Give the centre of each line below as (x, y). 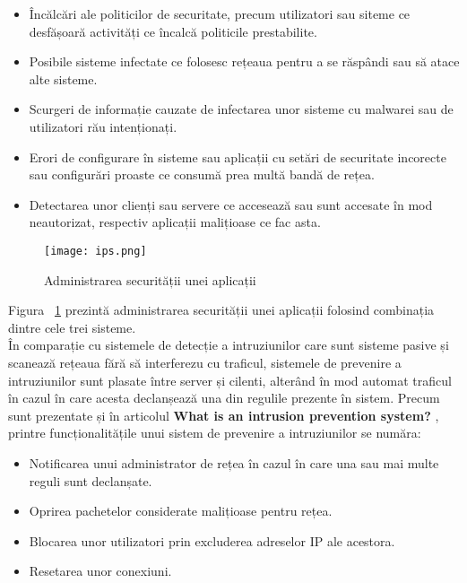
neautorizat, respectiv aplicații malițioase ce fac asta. (175, 222)
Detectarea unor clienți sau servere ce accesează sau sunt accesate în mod (231, 204)
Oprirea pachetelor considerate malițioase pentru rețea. (181, 511)
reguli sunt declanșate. (91, 480)
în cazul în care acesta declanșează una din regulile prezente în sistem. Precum (224, 398)
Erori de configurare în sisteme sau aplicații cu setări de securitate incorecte (238, 157)
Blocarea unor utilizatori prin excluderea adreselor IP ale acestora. (212, 540)
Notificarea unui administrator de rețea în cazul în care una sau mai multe (234, 462)
